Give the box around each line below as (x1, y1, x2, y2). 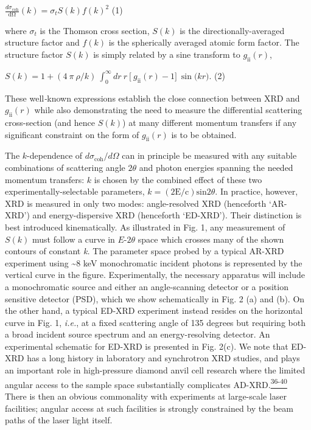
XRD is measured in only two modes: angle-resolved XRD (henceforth (5, 196, 267, 209)
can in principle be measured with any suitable (122, 149, 297, 162)
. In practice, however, (215, 185, 298, 198)
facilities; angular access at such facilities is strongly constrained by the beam (5, 401, 293, 414)
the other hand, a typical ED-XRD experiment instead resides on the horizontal (5, 304, 303, 317)
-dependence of (27, 149, 83, 162)
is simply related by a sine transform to (93, 48, 240, 61)
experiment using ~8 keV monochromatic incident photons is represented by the (5, 256, 302, 269)
